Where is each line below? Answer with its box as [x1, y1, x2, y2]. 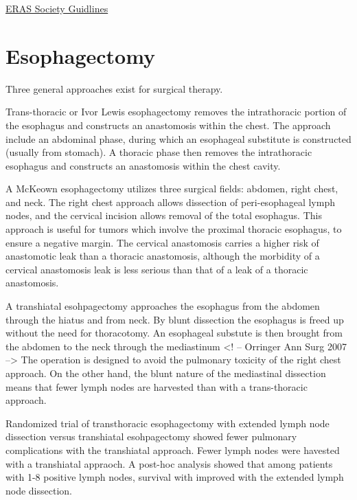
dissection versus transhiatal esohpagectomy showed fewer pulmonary [5, 429, 297, 444]
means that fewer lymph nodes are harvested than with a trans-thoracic [5, 379, 308, 394]
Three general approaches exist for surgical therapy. [5, 81, 223, 95]
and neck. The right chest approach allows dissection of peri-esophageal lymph [5, 194, 335, 209]
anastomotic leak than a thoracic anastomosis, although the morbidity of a [5, 249, 320, 263]
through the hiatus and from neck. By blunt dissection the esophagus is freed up [5, 312, 344, 326]
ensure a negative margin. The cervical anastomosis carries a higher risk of [5, 235, 319, 249]
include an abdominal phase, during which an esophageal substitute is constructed [5, 131, 352, 146]
